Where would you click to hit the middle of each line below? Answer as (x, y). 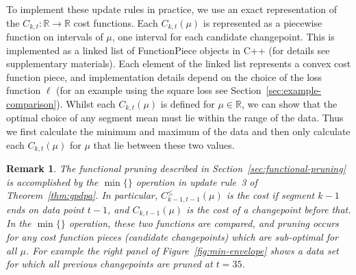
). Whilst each (86, 104)
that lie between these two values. (164, 144)
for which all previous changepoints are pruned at (110, 264)
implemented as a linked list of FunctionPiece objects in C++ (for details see (168, 50)
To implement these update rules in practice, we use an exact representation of (172, 9)
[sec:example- (294, 90)
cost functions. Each (116, 22)
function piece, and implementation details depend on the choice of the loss (164, 76)
